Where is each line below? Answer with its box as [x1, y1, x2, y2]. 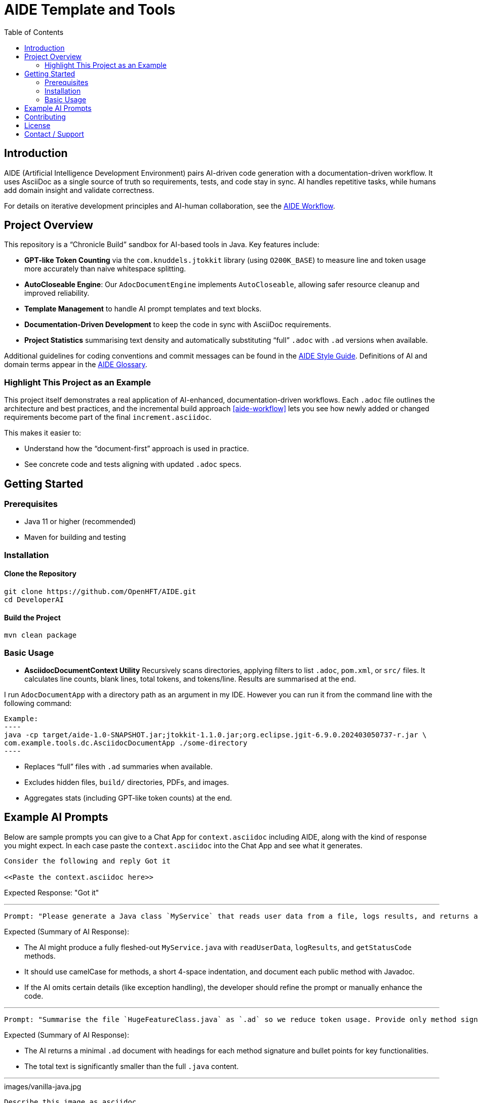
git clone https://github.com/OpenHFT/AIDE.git [4, 587, 196, 596]
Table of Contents [4, 27, 64, 36]
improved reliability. [24, 289, 90, 298]
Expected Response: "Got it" [4, 888, 99, 897]
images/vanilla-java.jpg [4, 1082, 82, 1091]
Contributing [24, 112, 66, 121]
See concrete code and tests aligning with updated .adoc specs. [24, 460, 242, 469]
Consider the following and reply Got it [4, 856, 171, 865]
